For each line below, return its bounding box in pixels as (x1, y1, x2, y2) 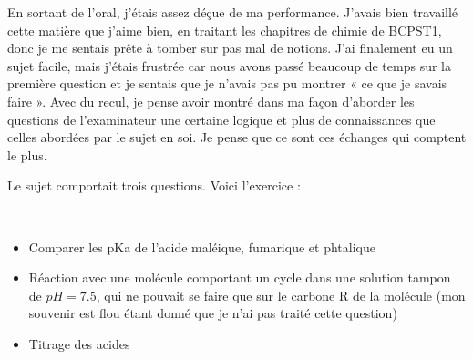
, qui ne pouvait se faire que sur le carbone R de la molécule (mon (96, 285, 466, 304)
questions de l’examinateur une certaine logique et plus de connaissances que (7, 109, 436, 128)
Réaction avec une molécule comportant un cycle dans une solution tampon (28, 268, 451, 287)
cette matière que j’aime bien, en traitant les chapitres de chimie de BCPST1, (7, 20, 442, 39)
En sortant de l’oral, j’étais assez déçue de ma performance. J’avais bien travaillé (7, 3, 458, 21)
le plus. (7, 145, 47, 164)
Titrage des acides (28, 333, 130, 353)
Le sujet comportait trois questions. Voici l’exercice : (7, 176, 301, 195)
